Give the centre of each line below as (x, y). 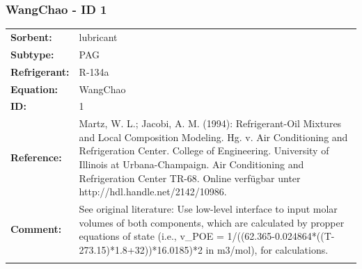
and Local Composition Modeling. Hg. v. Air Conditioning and (213, 137)
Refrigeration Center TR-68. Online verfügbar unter (190, 178)
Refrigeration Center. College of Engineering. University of (204, 150)
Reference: (36, 157)
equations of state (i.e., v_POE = (151, 236)
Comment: (36, 229)
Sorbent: (31, 36)
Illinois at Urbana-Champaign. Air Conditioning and (191, 164)
